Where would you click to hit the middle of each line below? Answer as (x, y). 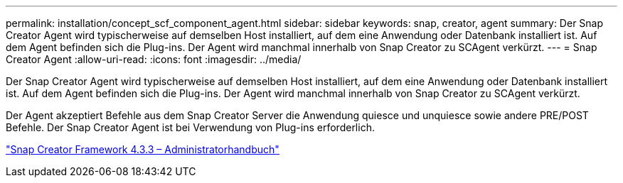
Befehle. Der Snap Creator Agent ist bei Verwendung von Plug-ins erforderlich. (190, 127)
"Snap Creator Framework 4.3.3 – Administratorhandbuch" (143, 149)
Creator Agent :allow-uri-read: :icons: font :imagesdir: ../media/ (154, 59)
